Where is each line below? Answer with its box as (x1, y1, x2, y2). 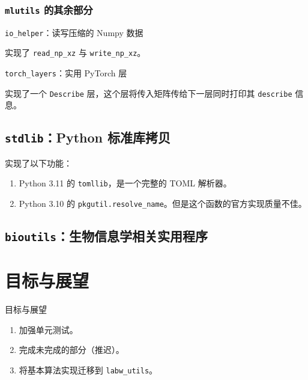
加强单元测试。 (19, 323, 78, 336)
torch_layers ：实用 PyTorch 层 (5, 67, 127, 79)
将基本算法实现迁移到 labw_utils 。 (19, 363, 158, 376)
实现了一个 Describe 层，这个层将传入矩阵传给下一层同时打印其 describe (5, 87, 292, 99)
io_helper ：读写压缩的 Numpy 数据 (5, 26, 143, 38)
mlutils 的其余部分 (5, 2, 93, 17)
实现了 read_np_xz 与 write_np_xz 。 (5, 46, 146, 59)
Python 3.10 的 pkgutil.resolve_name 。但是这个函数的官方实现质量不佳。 (19, 197, 307, 210)
